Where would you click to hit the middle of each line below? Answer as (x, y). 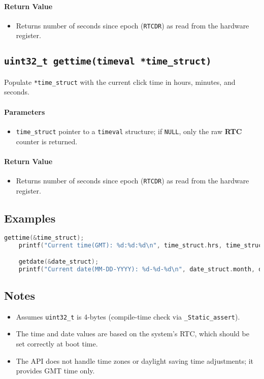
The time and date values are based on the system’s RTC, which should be (133, 334)
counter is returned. (47, 141)
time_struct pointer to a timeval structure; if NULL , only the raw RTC (129, 131)
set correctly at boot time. (57, 343)
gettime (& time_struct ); (44, 238)
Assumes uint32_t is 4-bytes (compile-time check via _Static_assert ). (128, 316)
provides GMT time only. (55, 371)
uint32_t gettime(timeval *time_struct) (108, 61)
